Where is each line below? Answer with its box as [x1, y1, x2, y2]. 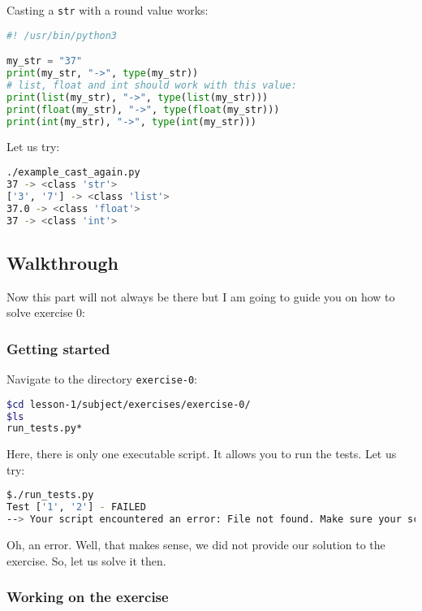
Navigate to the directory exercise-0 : [6, 370, 198, 388]
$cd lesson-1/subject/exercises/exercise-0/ [6, 398, 251, 410]
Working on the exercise [6, 587, 169, 607]
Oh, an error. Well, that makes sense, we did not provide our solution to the [6, 536, 385, 553]
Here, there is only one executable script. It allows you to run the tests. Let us [6, 445, 397, 462]
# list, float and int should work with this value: [6, 79, 297, 91]
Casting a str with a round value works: [6, 2, 209, 18]
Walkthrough [6, 249, 118, 275]
